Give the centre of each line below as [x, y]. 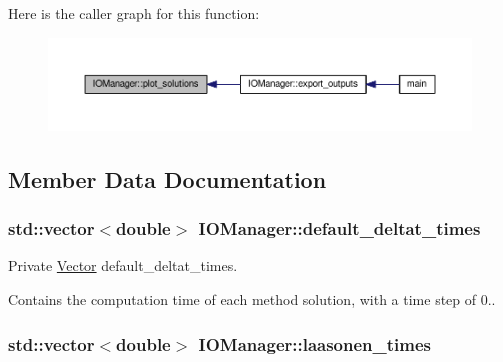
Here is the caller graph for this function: [134, 13]
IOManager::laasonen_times [315, 343]
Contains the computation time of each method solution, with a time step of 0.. [252, 299]
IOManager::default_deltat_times [339, 228]
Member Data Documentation [167, 178]
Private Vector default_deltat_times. [123, 265]
